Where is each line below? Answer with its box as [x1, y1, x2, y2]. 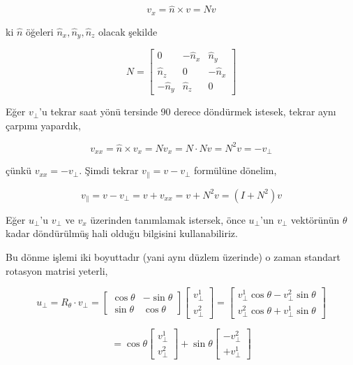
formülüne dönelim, [194, 163, 277, 178]
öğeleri [26, 24, 54, 38]
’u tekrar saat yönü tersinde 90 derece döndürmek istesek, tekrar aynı [39, 104, 336, 119]
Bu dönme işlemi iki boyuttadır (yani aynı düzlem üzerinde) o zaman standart [6, 250, 340, 264]
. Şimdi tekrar [79, 163, 139, 178]
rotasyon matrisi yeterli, [6, 263, 108, 278]
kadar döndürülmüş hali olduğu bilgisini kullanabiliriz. [6, 226, 238, 241]
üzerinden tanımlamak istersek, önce [90, 212, 246, 227]
